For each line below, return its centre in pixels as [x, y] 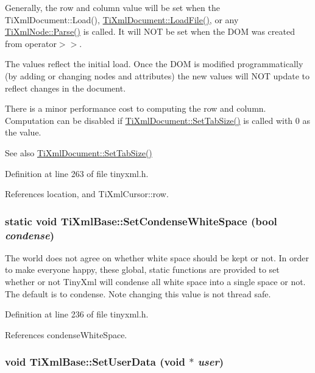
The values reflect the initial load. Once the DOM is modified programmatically [154, 64]
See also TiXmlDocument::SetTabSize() [79, 152]
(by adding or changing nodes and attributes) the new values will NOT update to [157, 75]
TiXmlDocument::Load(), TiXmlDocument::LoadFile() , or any [122, 19]
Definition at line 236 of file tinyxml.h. [77, 314]
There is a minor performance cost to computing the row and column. [136, 108]
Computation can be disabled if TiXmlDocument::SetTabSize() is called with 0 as [157, 120]
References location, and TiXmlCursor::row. [87, 194]
